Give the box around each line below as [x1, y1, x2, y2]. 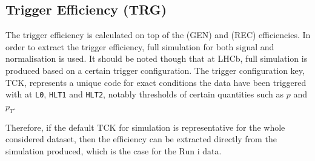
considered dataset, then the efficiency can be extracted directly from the [5, 133, 277, 145]
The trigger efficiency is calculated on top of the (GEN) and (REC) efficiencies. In [5, 28, 311, 41]
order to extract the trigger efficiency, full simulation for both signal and [5, 40, 274, 53]
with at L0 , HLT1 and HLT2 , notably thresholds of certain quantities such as [5, 88, 284, 100]
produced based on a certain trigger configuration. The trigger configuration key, [5, 64, 305, 76]
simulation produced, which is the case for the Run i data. [5, 144, 222, 157]
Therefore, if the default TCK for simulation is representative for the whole [5, 120, 285, 133]
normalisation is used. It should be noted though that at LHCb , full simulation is [5, 52, 308, 65]
